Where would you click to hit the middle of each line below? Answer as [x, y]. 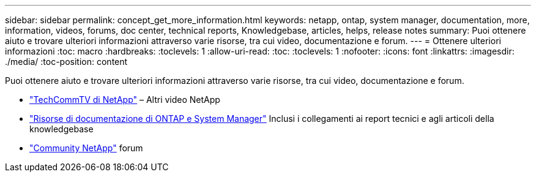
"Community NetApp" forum [86, 148]
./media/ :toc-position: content [66, 62]
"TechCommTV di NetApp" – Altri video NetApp [125, 100]
